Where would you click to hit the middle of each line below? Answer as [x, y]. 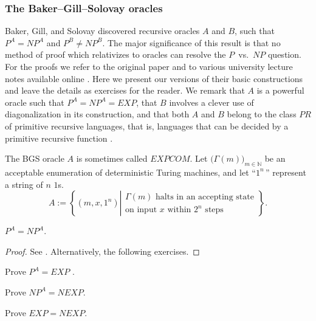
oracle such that [35, 102]
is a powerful [280, 90]
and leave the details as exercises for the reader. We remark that [125, 90]
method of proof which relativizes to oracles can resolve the [115, 54]
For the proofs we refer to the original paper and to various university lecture [149, 66]
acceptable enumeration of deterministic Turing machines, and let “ [130, 172]
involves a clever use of [211, 102]
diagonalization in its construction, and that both [97, 114]
